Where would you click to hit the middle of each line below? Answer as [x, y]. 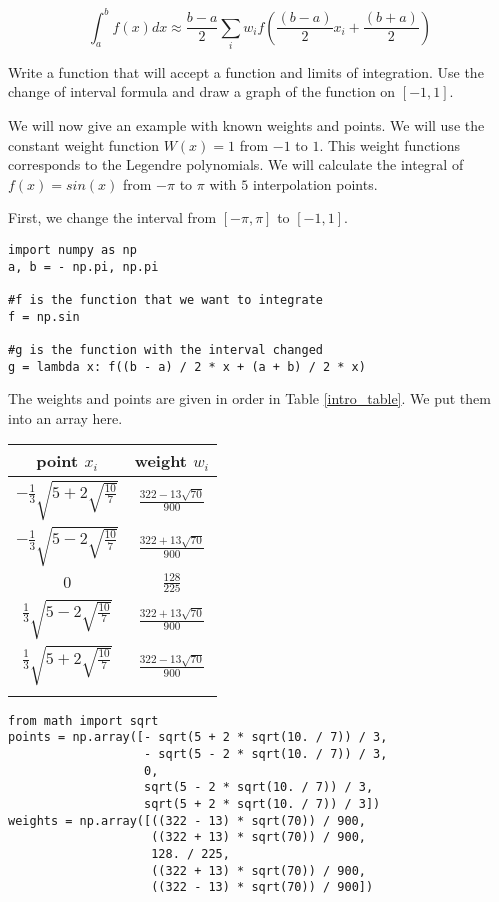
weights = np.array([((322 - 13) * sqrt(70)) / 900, [187, 820]
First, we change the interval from [112, 217]
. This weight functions [389, 144]
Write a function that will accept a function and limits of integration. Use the [246, 71]
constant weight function [83, 144]
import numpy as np [72, 249]
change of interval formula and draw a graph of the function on [202, 91]
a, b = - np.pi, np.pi [83, 266]
